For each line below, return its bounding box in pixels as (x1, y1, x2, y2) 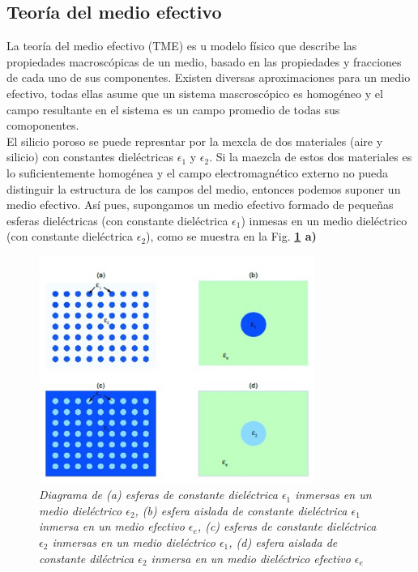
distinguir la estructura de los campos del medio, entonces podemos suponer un (6, 180, 401, 197)
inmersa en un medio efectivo (39, 518, 185, 535)
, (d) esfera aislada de (228, 533, 338, 550)
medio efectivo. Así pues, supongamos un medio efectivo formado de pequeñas (6, 196, 394, 213)
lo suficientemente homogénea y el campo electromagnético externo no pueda (6, 164, 389, 181)
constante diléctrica (39, 549, 134, 566)
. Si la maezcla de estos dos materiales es (209, 148, 412, 165)
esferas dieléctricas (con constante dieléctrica (6, 211, 228, 228)
